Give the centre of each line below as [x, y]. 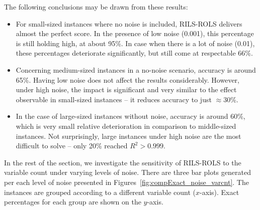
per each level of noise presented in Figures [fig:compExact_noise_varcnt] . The [126, 182]
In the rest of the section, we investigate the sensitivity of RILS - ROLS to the [123, 162]
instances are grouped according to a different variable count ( [100, 192]
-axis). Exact [220, 192]
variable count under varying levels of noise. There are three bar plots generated [127, 172]
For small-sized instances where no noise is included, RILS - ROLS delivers [129, 23]
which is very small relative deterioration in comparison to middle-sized [126, 126]
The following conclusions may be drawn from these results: [96, 7]
